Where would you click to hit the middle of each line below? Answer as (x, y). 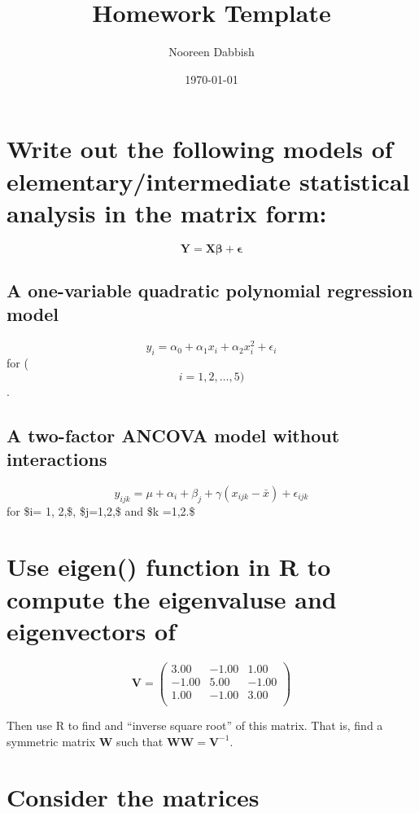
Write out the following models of (200, 149)
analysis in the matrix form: (167, 212)
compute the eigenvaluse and (172, 598)
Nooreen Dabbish (212, 52)
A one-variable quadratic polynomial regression (210, 290)
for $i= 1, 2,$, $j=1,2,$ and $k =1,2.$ (101, 510)
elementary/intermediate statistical (208, 180)
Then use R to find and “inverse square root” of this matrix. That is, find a (195, 725)
